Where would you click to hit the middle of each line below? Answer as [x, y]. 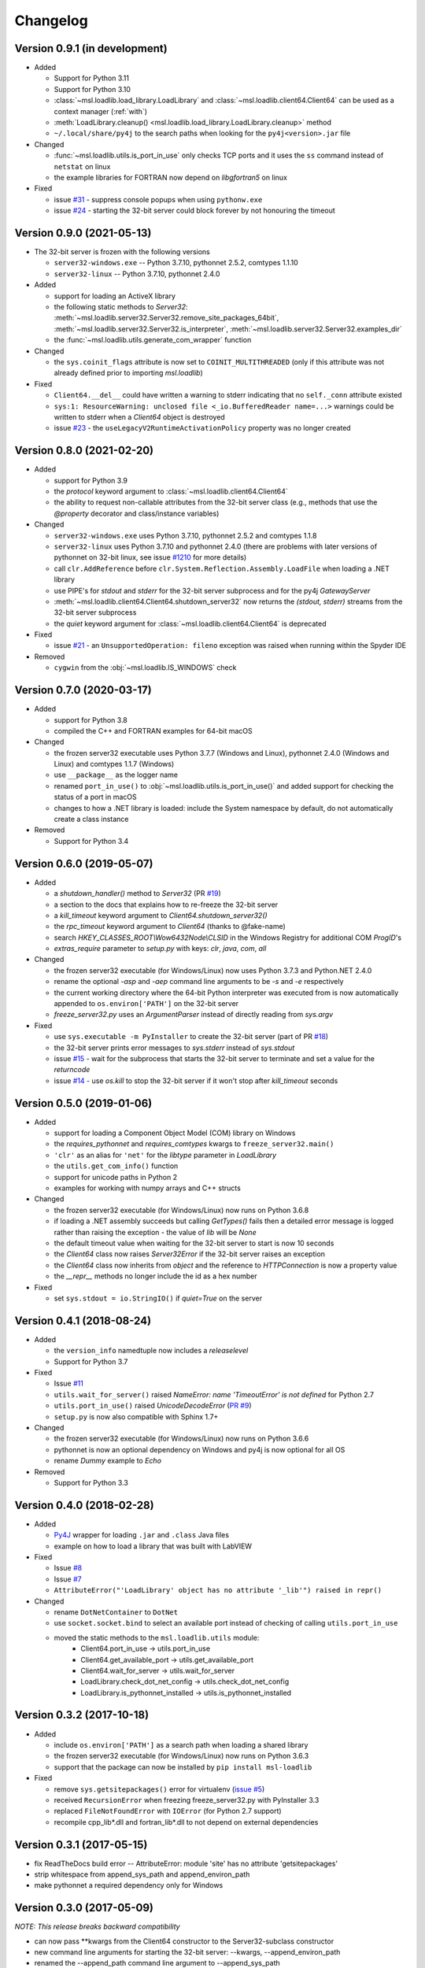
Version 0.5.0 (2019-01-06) [83, 1103]
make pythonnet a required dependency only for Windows [129, 1885]
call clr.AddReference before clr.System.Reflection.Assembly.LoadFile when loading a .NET [222, 568]
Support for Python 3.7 [91, 1361]
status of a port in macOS [95, 797]
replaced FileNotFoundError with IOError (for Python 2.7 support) [168, 1811]
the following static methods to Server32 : [121, 307]
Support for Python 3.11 [92, 78]
